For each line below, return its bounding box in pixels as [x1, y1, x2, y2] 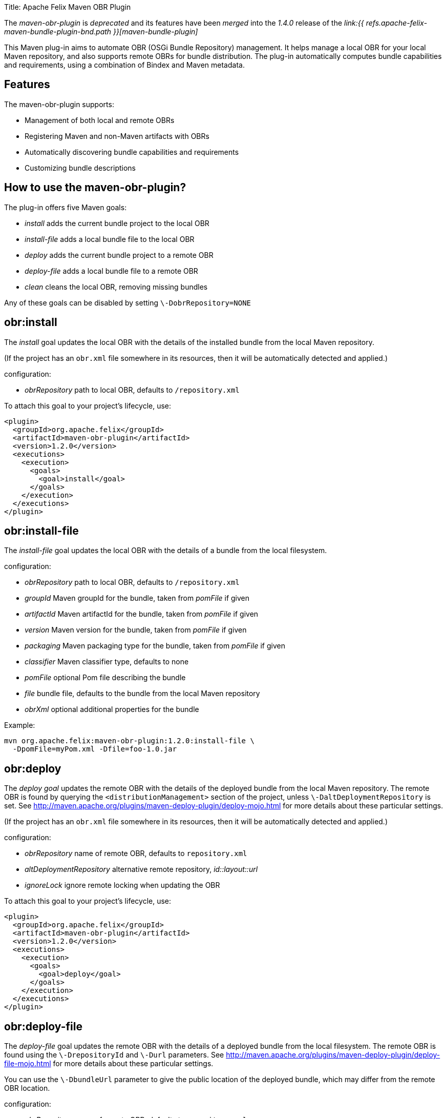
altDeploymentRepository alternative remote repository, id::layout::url [25, 865, 258, 874]
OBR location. [4, 1084, 50, 1093]
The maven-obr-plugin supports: [4, 99, 114, 109]
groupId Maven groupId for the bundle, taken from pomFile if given [25, 594, 250, 603]
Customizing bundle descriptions [25, 163, 136, 172]
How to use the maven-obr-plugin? [4, 181, 186, 194]
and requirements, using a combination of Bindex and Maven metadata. [4, 60, 245, 69]
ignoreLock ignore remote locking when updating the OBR [25, 881, 220, 890]
